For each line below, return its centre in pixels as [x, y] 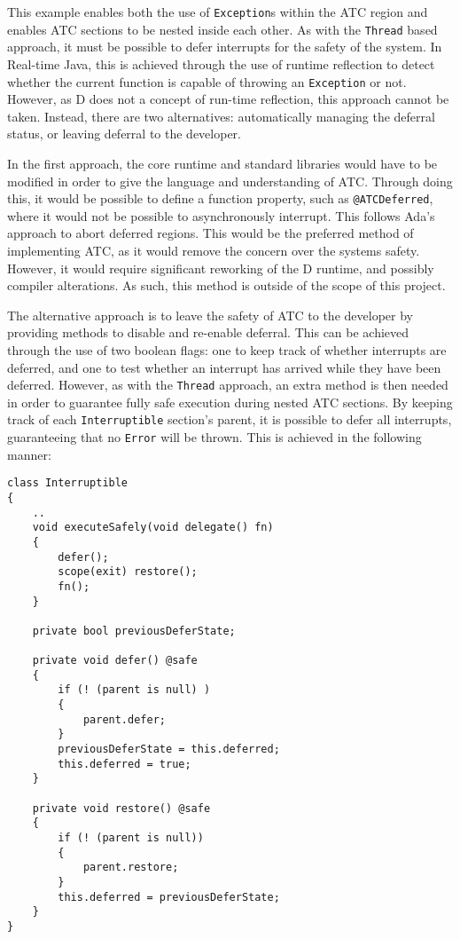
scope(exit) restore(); [128, 572]
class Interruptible [68, 483]
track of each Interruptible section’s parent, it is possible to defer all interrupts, [230, 419]
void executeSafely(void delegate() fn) [153, 528]
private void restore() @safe [121, 808]
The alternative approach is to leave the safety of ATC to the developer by [210, 315]
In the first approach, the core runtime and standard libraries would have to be [222, 163]
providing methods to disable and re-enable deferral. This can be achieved [208, 332]
